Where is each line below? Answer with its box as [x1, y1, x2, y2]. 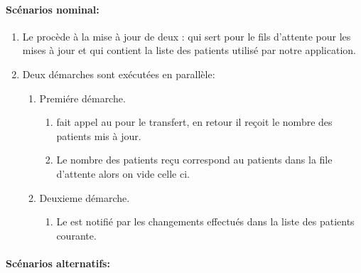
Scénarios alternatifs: [6, 255, 110, 270]
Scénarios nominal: [6, 1, 99, 16]
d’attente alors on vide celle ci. [56, 166, 190, 181]
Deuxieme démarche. [39, 190, 130, 205]
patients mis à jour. [56, 128, 141, 143]
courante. [56, 227, 97, 242]
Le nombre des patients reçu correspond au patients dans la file [56, 152, 333, 167]
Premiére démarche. [39, 90, 126, 105]
